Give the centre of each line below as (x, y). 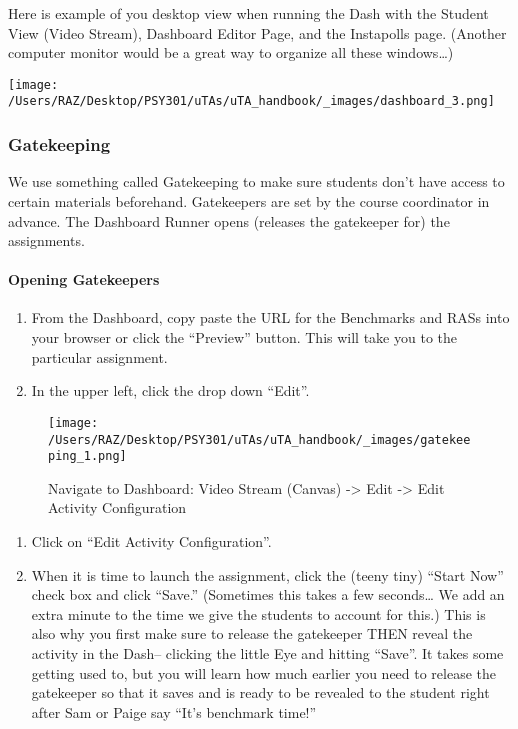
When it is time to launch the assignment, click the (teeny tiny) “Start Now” (267, 574)
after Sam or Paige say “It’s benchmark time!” (174, 711)
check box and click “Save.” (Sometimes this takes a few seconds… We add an (268, 594)
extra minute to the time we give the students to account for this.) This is (258, 613)
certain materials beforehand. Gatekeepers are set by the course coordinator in (249, 200)
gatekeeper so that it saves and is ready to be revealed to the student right (260, 692)
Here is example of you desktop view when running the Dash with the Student (248, 13)
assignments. (46, 240)
